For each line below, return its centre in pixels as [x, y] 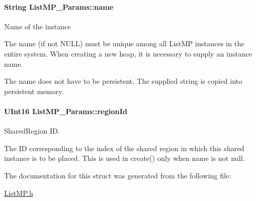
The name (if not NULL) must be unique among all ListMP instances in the [124, 43]
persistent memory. [34, 91]
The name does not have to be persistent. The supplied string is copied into [123, 81]
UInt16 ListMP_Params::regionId [66, 111]
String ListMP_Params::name [59, 6]
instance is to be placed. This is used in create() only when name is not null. [125, 158]
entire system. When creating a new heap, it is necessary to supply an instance [128, 53]
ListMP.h [19, 193]
